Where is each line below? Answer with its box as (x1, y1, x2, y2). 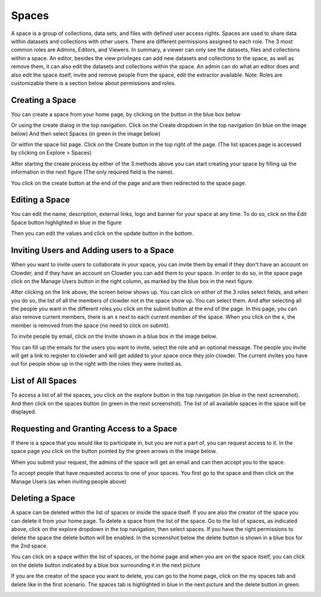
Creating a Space (11, 95, 77, 105)
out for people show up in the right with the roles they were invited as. (11, 360, 182, 367)
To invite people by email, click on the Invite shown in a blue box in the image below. (11, 333, 218, 340)
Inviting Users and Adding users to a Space (11, 246, 175, 256)
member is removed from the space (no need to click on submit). (11, 322, 171, 329)
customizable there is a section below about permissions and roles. (11, 79, 176, 86)
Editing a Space (11, 195, 70, 205)
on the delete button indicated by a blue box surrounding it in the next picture (11, 561, 201, 568)
